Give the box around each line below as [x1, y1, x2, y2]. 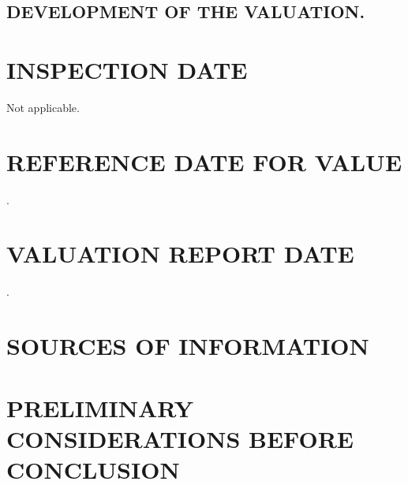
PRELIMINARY [6, 391, 194, 423]
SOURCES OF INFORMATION [6, 330, 369, 362]
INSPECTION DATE [6, 53, 248, 85]
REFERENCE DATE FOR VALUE [6, 145, 402, 177]
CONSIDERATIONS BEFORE [6, 422, 354, 454]
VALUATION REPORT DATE [6, 237, 354, 270]
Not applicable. [6, 99, 80, 115]
